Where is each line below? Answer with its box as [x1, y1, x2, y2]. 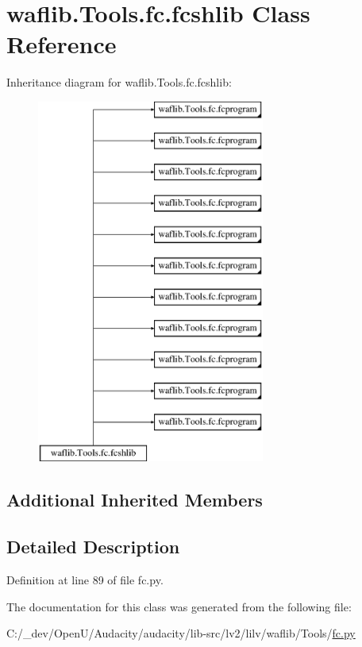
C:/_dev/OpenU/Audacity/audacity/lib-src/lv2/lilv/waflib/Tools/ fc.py [6, 625, 356, 641]
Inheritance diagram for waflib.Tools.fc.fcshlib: [6, 74, 232, 91]
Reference [6, 28, 117, 60]
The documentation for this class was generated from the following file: [6, 598, 352, 614]
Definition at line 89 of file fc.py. [6, 572, 164, 588]
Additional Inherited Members [6, 487, 263, 512]
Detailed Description [6, 534, 180, 559]
